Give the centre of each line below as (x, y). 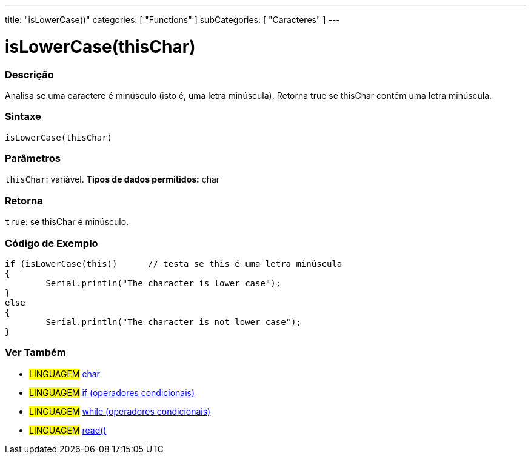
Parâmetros (33, 158)
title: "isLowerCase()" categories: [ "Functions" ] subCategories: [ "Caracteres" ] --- (172, 20)
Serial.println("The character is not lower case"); (173, 322)
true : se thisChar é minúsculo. (67, 222)
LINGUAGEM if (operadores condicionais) (112, 392)
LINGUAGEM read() (68, 430)
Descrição (29, 74)
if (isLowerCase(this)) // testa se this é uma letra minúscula (174, 263)
